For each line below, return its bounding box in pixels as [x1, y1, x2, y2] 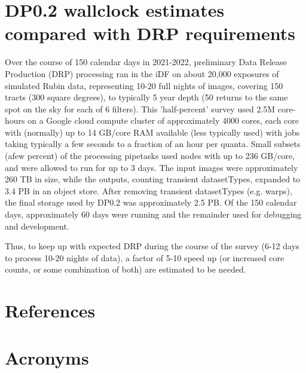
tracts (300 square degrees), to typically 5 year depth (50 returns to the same [5, 91, 288, 103]
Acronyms [5, 345, 89, 369]
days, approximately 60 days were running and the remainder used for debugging [5, 208, 302, 221]
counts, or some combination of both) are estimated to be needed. [5, 263, 246, 276]
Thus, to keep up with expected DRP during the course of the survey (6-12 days [5, 240, 299, 252]
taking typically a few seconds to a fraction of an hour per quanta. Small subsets [5, 137, 301, 150]
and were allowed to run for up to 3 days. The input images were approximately [5, 161, 298, 173]
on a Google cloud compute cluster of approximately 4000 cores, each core [27, 114, 299, 127]
